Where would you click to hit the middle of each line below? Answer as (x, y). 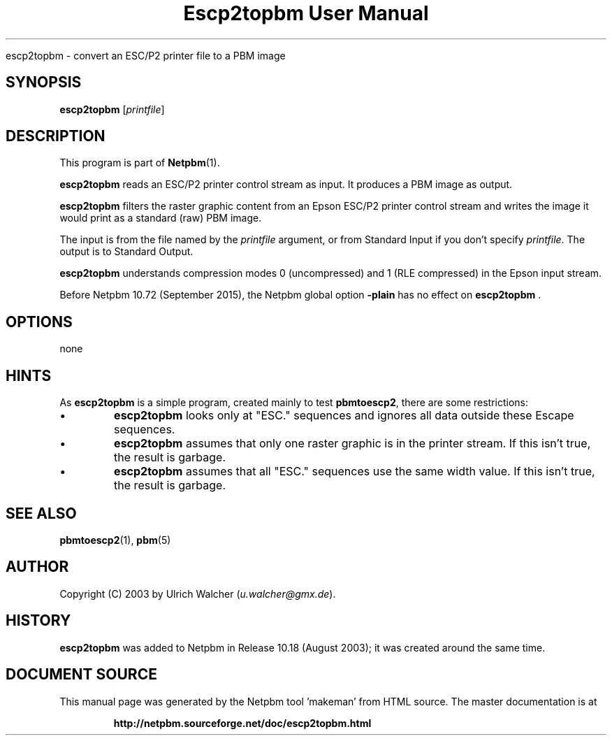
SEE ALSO (41, 513)
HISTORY (38, 621)
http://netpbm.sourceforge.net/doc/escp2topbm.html (242, 723)
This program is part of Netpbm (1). (140, 163)
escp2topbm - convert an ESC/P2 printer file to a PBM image (146, 55)
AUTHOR (37, 567)
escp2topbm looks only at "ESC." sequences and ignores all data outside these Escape (344, 416)
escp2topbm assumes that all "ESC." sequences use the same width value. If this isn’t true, (355, 472)
